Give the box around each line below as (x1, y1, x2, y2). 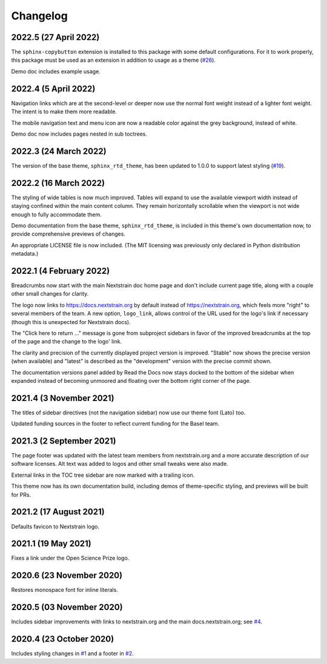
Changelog (11, 9, 68, 22)
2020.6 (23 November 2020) (11, 570, 123, 581)
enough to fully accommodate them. (11, 211, 102, 218)
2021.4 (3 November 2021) (11, 393, 114, 403)
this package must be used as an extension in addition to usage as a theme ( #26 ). (11, 56, 216, 64)
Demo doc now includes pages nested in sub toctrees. (11, 130, 148, 138)
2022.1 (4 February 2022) (11, 265, 110, 276)
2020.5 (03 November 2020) (11, 602, 124, 613)
